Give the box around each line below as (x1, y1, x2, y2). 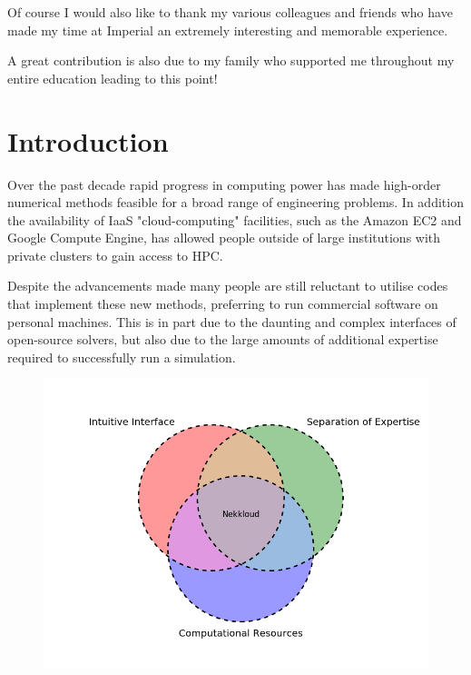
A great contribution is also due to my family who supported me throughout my (7, 51, 455, 70)
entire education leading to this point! (7, 68, 218, 87)
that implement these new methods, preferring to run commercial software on (7, 294, 438, 313)
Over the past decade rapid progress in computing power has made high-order (7, 174, 441, 194)
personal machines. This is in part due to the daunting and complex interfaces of (7, 312, 456, 331)
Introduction (7, 122, 169, 159)
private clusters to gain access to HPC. (7, 245, 223, 264)
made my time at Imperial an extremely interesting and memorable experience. (7, 20, 448, 39)
